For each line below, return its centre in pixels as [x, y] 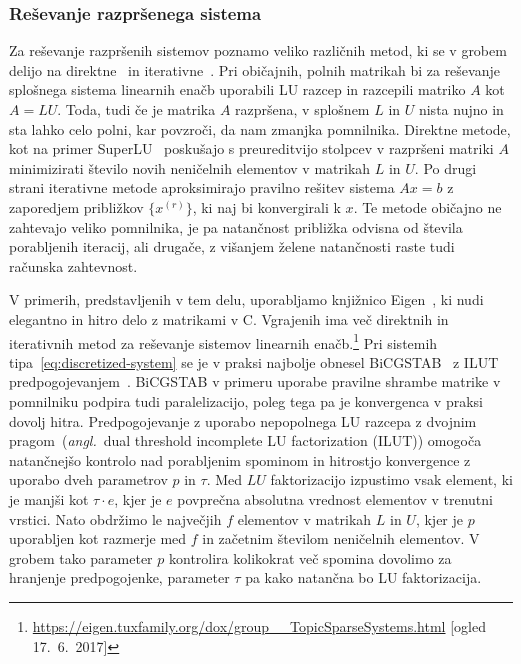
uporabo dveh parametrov [88, 479]
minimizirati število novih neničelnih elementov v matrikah [190, 167]
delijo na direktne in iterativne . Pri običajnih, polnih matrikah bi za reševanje [254, 69]
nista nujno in [461, 109]
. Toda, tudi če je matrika [136, 109]
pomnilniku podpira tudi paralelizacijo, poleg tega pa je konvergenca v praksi [246, 400]
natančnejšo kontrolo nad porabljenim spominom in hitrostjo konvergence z [240, 459]
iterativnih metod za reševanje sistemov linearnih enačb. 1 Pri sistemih [223, 341]
